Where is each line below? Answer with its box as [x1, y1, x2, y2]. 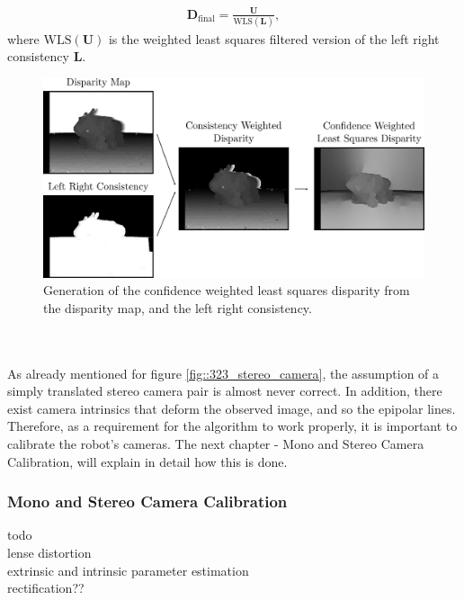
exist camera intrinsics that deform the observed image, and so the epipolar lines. [7, 399, 456, 417]
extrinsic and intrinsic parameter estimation [7, 560, 249, 579]
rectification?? [7, 578, 85, 597]
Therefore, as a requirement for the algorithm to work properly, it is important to [7, 416, 458, 435]
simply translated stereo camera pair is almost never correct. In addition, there [7, 381, 442, 400]
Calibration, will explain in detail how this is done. [7, 452, 288, 470]
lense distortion [7, 542, 92, 561]
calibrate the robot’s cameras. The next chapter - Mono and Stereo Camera [7, 434, 424, 452]
